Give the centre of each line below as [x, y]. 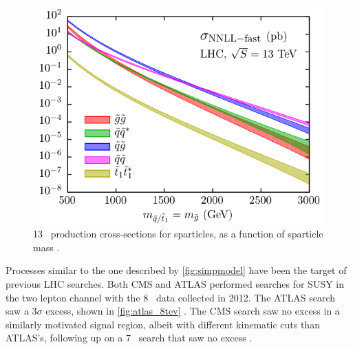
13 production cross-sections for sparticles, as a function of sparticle [178, 234]
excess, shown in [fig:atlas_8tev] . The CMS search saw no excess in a [193, 311]
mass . [46, 247]
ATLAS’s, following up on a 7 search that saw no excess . [129, 338]
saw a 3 [21, 311]
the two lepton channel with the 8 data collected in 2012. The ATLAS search [170, 297]
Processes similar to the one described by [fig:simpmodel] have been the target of [176, 270]
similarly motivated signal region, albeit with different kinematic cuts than [163, 324]
